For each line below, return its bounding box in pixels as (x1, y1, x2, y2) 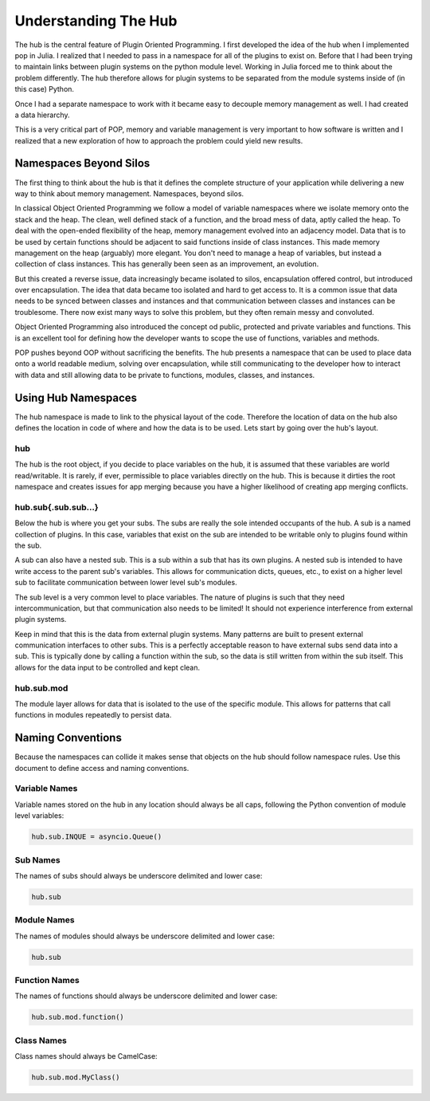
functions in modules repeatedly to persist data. (14, 710, 172, 720)
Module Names (14, 914, 75, 926)
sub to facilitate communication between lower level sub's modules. (14, 578, 238, 588)
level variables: (14, 811, 64, 820)
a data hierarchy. (14, 110, 71, 120)
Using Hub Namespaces (14, 391, 138, 404)
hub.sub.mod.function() (31, 1013, 125, 1022)
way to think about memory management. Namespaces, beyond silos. (14, 188, 244, 199)
